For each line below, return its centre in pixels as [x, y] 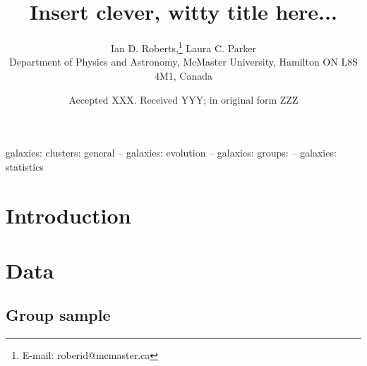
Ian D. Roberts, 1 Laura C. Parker [183, 47]
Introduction [68, 215]
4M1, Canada [183, 75]
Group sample [58, 315]
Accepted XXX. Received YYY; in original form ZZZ [183, 99]
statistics [25, 166]
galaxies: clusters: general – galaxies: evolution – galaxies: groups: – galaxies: [171, 153]
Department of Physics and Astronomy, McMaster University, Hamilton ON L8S [183, 62]
